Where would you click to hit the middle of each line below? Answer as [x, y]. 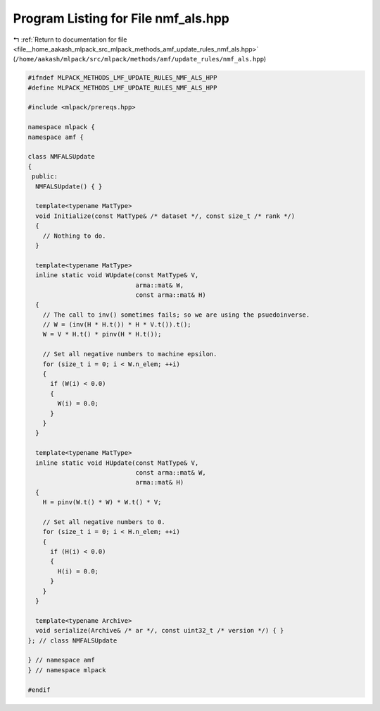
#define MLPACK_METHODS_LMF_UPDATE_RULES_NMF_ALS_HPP [122, 87]
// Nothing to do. [74, 236]
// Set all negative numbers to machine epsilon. [130, 354]
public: [45, 177]
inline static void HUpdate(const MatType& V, [117, 463]
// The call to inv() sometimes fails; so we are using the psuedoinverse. [176, 315]
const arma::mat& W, [171, 472]
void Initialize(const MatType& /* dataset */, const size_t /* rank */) [165, 216]
